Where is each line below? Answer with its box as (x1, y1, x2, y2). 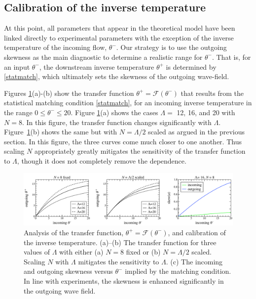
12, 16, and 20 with (177, 107, 235, 117)
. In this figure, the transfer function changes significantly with (22, 117, 212, 127)
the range (4, 107, 33, 117)
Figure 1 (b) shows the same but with (4, 127, 117, 137)
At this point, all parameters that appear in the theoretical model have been (4, 23, 235, 33)
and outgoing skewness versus (24, 266, 113, 276)
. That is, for (212, 51, 251, 62)
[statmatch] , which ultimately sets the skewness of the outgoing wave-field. (4, 71, 229, 82)
